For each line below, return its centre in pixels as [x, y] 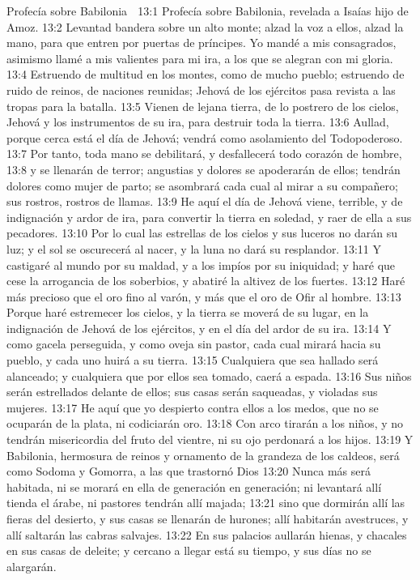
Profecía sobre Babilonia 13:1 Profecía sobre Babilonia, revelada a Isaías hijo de [208, 11]
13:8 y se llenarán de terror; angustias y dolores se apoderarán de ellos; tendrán [204, 169]
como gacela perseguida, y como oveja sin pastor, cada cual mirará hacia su [194, 344]
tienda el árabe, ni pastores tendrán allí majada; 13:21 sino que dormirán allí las [206, 503]
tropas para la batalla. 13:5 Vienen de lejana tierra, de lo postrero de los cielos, [203, 106]
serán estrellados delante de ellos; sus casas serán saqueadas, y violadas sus [192, 392]
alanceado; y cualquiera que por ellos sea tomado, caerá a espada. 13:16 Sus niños [209, 375]
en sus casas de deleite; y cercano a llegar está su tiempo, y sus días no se [189, 550]
